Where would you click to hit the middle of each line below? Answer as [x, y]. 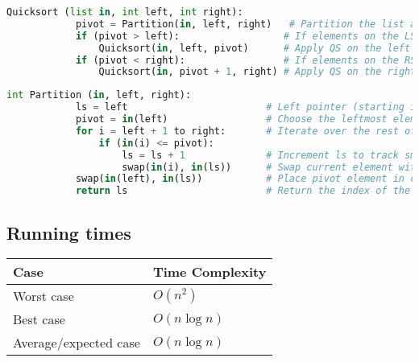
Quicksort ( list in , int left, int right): [125, 12]
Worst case [44, 296]
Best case [39, 319]
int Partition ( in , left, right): [99, 95]
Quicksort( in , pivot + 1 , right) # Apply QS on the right [257, 72]
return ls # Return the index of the [243, 191]
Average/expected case [77, 343]
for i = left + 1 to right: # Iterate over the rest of [246, 131]
